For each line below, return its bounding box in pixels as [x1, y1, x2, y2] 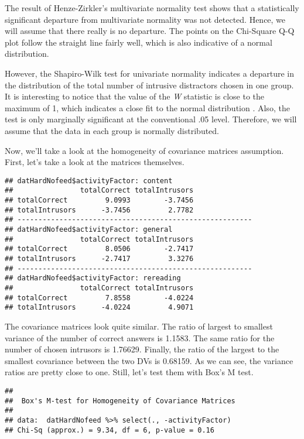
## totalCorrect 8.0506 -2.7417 [5, 245, 194, 253]
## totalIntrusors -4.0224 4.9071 [5, 303, 194, 312]
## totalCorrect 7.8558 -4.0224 [5, 293, 194, 302]
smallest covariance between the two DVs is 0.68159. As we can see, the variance [5, 354, 293, 366]
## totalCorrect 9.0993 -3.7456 [5, 196, 194, 205]
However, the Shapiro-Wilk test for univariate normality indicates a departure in [5, 67, 294, 79]
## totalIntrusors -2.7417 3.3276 [5, 254, 194, 263]
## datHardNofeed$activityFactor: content [5, 176, 173, 185]
